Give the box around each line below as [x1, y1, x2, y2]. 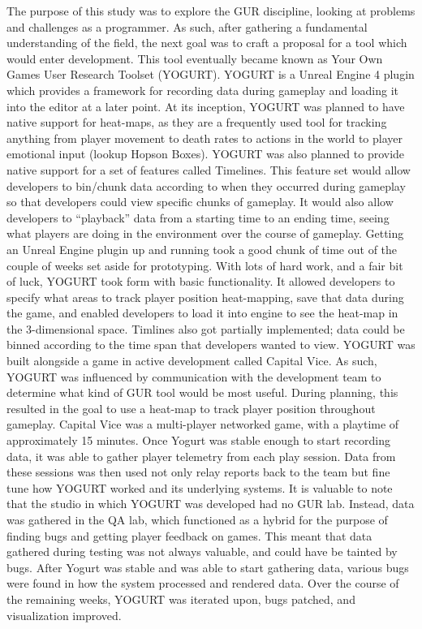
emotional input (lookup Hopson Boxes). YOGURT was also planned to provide [6, 145, 405, 162]
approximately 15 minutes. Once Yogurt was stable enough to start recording [6, 432, 391, 449]
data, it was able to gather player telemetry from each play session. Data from [6, 447, 396, 464]
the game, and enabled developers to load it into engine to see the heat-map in [6, 304, 398, 321]
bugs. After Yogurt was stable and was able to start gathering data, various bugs [6, 558, 409, 575]
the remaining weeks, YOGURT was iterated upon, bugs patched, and [6, 590, 355, 607]
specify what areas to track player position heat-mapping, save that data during [6, 288, 404, 305]
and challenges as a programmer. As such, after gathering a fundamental [6, 18, 368, 35]
